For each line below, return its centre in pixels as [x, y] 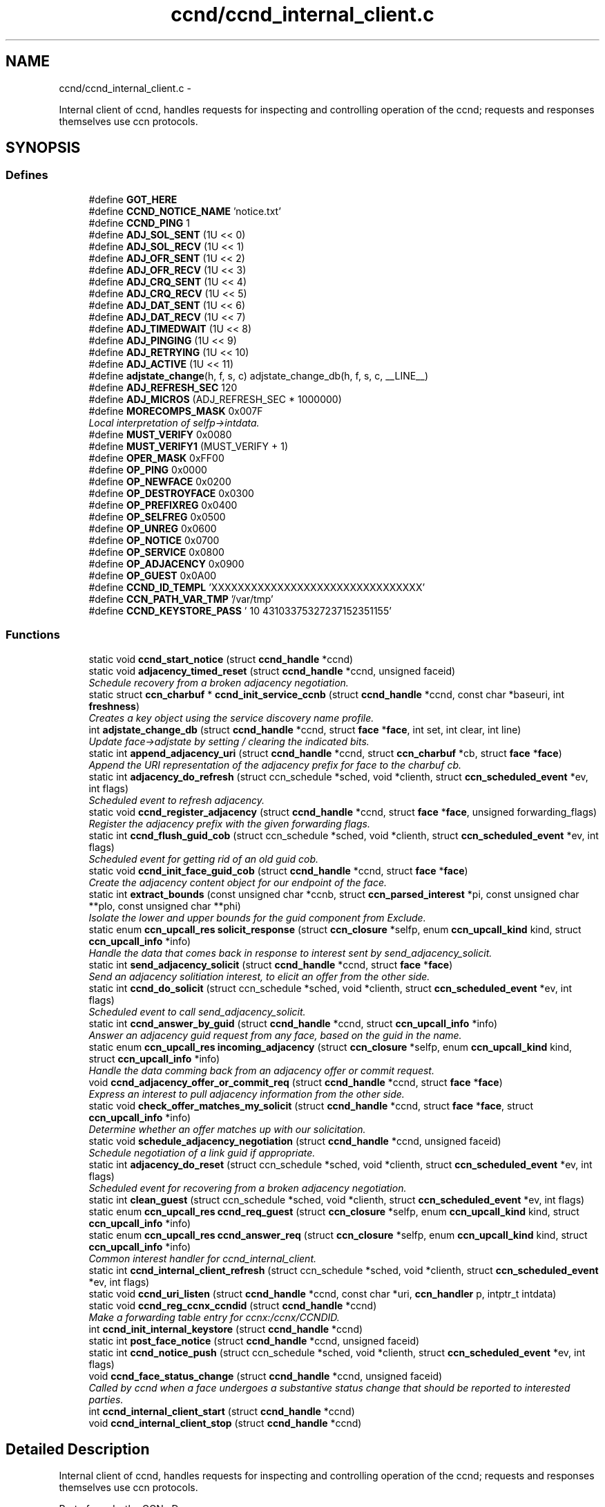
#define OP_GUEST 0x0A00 [153, 575]
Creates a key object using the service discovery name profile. [231, 718]
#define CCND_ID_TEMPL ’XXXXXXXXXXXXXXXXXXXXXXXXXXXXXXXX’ [257, 587]
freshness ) [114, 706]
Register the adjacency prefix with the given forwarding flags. [229, 823]
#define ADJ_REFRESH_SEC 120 [163, 387]
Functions [33, 635]
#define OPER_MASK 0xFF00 [156, 458]
